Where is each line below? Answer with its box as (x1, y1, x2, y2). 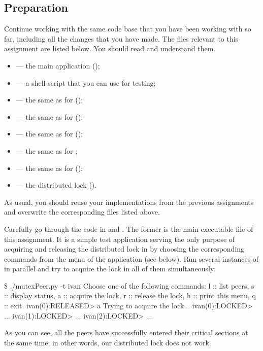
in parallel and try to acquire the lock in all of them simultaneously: (4, 263, 216, 274)
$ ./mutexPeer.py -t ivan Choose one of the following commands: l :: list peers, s (4, 280, 254, 291)
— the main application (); (16, 60, 100, 71)
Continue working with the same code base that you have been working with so (4, 23, 251, 34)
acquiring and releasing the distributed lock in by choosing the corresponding (4, 243, 245, 254)
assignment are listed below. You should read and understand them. (4, 43, 216, 54)
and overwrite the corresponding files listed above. (4, 206, 160, 217)
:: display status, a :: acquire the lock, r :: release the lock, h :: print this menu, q (4, 290, 256, 301)
